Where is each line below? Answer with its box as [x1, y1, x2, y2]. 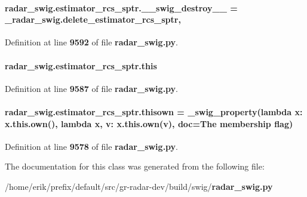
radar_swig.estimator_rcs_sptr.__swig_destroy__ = [5, 1, 238, 14]
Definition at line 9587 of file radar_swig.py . [5, 82, 179, 94]
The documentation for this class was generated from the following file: [5, 160, 265, 173]
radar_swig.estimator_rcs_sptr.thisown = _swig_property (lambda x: [5, 105, 303, 118]
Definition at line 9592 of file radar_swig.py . [5, 36, 179, 48]
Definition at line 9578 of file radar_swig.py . [5, 140, 179, 152]
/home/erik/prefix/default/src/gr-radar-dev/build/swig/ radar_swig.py [5, 180, 273, 192]
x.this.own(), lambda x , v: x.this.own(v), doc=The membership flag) [5, 117, 293, 130]
